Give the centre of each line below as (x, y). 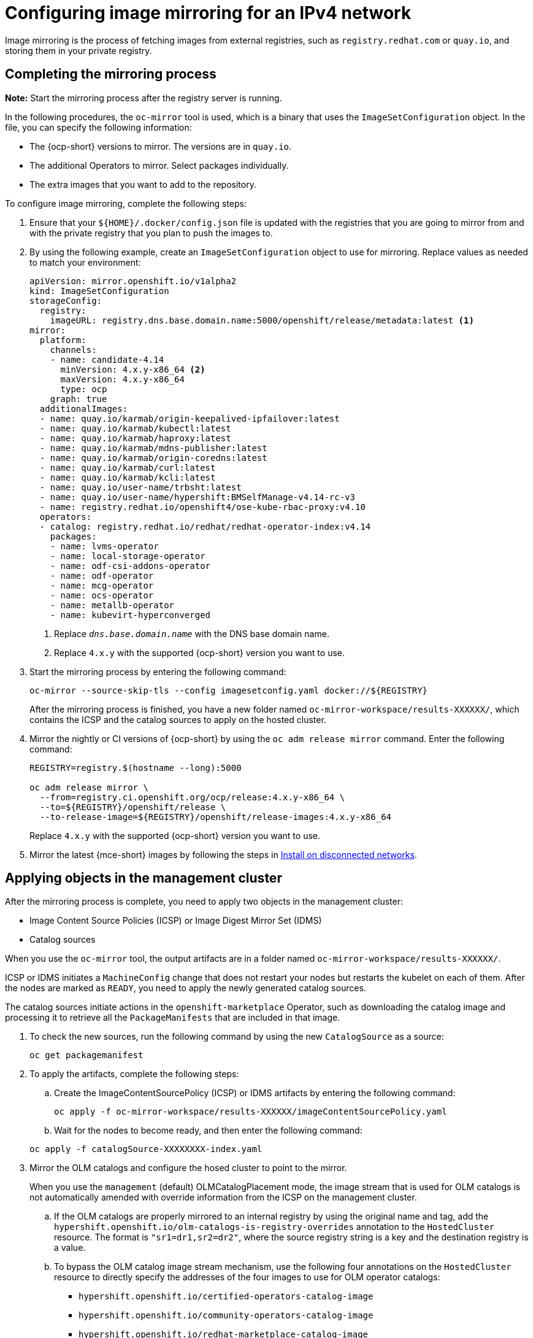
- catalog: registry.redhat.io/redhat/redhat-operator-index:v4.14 (205, 526)
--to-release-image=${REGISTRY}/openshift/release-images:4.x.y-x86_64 (216, 817)
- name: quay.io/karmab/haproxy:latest (135, 438)
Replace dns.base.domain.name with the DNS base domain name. (192, 633)
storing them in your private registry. (79, 50)
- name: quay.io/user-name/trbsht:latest (140, 487)
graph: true (79, 399)
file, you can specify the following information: (98, 127)
